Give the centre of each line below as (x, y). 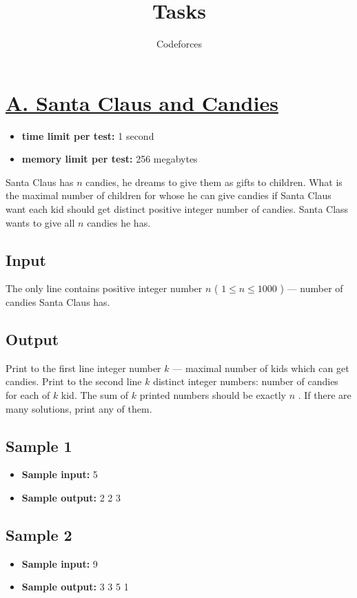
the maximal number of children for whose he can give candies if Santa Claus (169, 195)
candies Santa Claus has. (58, 302)
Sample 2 (39, 534)
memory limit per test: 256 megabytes (110, 159)
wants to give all (40, 222)
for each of (28, 395)
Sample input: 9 (60, 563)
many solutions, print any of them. (79, 408)
